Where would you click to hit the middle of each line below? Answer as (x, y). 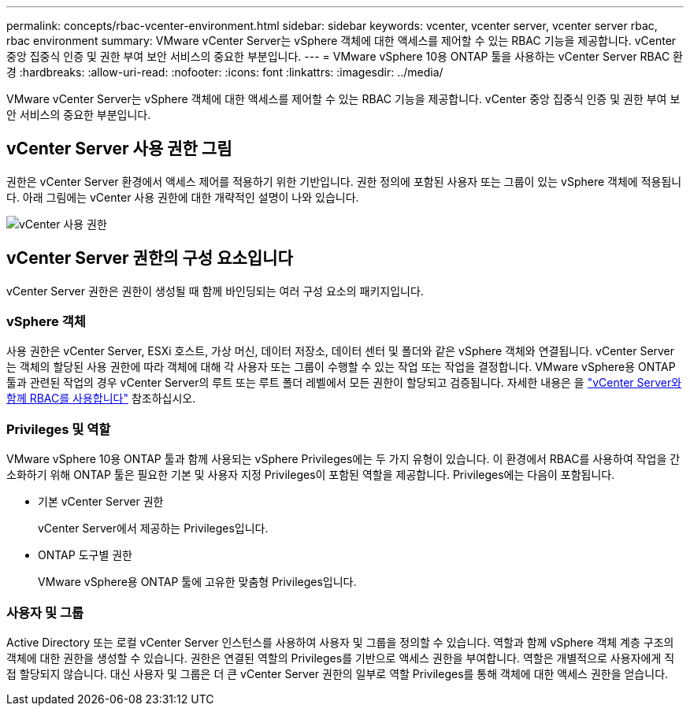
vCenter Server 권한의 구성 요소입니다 (150, 258)
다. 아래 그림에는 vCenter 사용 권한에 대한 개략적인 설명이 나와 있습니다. (183, 197)
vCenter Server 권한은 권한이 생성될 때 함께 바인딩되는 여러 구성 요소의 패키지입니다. (215, 291)
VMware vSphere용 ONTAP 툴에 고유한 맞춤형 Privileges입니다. (197, 582)
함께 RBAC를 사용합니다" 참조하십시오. (101, 399)
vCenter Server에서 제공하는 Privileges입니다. (153, 528)
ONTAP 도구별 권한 (85, 555)
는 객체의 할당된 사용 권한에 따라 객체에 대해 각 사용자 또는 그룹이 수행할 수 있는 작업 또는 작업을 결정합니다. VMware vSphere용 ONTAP (341, 367)
